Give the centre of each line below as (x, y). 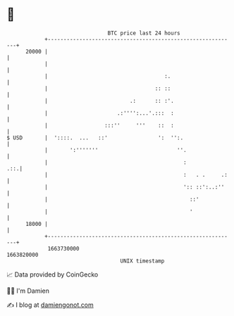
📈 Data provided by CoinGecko (53, 274)
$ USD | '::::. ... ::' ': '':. (95, 138)
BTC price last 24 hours (144, 33)
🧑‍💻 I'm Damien (28, 291)
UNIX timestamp (142, 261)
